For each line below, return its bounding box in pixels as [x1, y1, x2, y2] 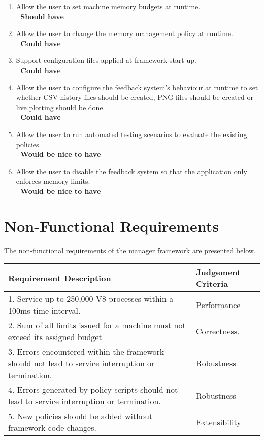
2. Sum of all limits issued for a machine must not [8, 319, 186, 331]
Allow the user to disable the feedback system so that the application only [16, 165, 247, 176]
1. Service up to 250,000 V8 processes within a [8, 293, 174, 305]
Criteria [195, 278, 228, 290]
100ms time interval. [8, 304, 81, 317]
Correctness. [195, 325, 240, 337]
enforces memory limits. [16, 176, 90, 186]
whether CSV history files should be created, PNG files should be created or [16, 92, 253, 103]
